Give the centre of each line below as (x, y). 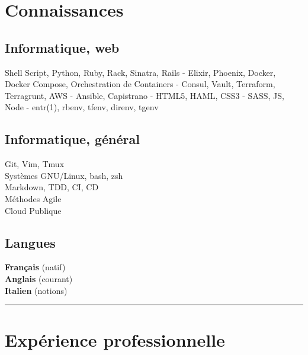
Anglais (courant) (39, 278)
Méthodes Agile (33, 198)
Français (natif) (35, 267)
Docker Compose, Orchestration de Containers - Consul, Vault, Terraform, (140, 84)
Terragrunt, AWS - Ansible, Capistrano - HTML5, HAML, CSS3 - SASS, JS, (145, 95)
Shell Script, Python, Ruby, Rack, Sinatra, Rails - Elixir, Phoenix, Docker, (140, 72)
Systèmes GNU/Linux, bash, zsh (64, 175)
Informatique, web (62, 47)
